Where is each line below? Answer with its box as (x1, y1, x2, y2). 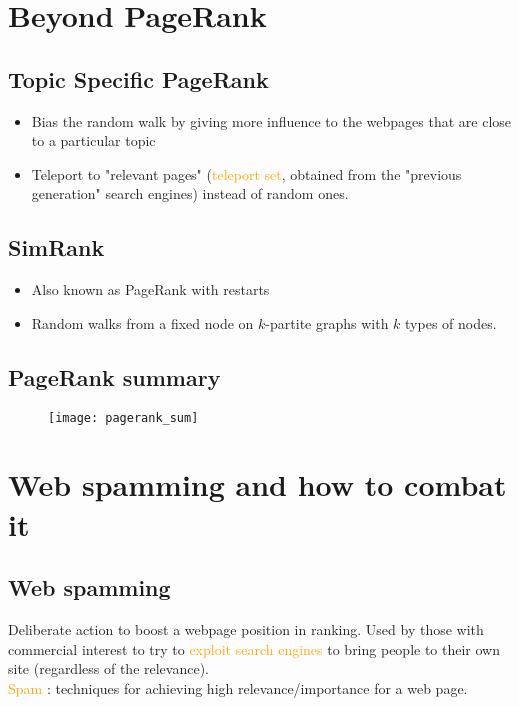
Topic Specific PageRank (8, 63, 269, 94)
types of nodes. (405, 312, 497, 333)
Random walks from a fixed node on (31, 312, 254, 333)
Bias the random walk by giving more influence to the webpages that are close (31, 110, 512, 131)
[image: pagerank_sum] (48, 410, 199, 425)
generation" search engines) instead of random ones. (31, 183, 349, 204)
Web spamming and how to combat (8, 464, 507, 505)
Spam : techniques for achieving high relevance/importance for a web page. (8, 677, 468, 698)
